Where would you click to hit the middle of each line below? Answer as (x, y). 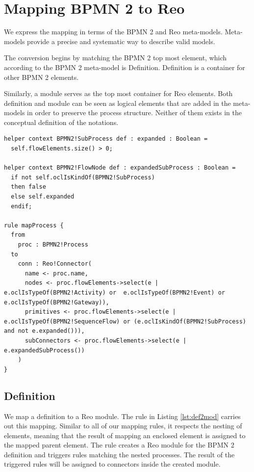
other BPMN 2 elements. (41, 77)
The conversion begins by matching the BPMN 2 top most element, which (115, 58)
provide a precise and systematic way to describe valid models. (121, 41)
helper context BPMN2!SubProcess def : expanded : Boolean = (106, 139)
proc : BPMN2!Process (53, 245)
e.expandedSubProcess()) (44, 350)
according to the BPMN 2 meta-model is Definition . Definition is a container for (125, 67)
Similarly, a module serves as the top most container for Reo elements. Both (118, 93)
